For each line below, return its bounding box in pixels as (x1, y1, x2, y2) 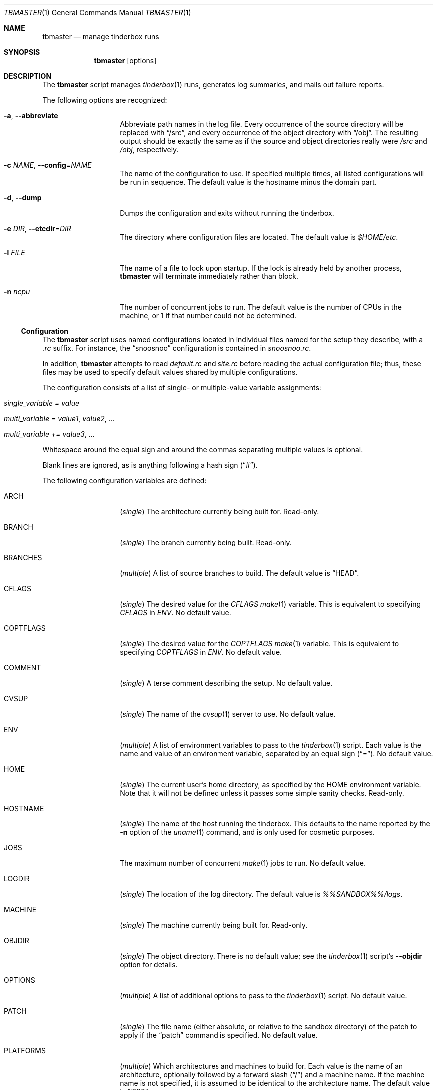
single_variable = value (4, 399, 80, 407)
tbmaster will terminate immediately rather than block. (120, 272, 299, 280)
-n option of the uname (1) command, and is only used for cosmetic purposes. (120, 828, 375, 836)
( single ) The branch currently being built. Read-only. (120, 538, 292, 546)
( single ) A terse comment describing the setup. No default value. (120, 679, 333, 687)
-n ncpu (4, 287, 30, 296)
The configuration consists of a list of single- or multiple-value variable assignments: (42, 383, 321, 392)
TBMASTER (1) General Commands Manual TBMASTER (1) (4, 8, 191, 17)
